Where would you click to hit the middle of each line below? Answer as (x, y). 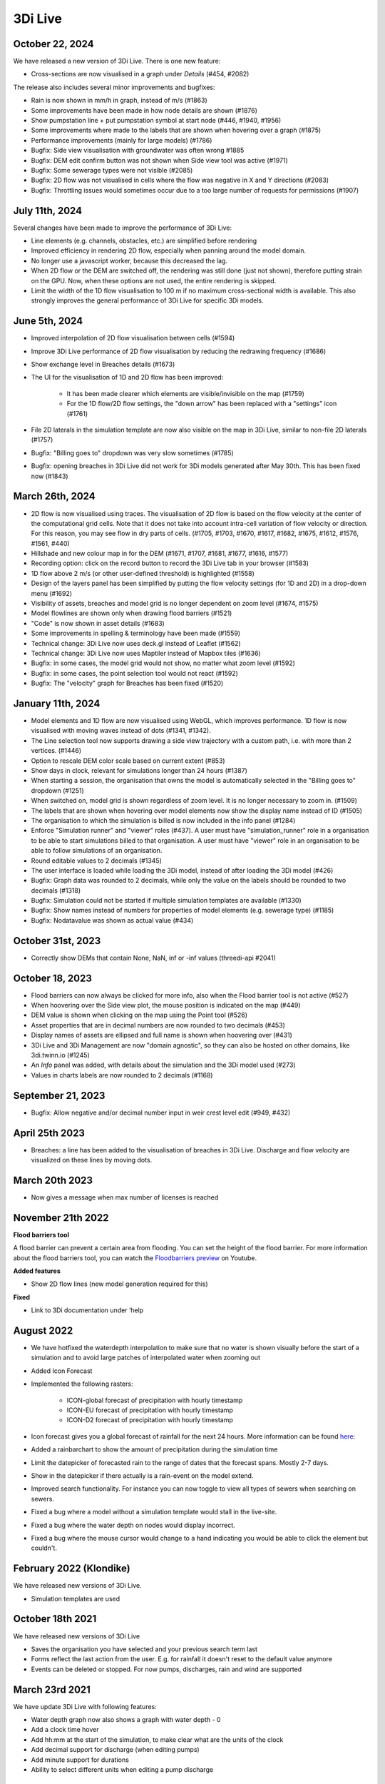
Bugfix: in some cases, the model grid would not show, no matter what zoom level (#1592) (163, 663)
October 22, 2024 (53, 44)
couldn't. (44, 1548)
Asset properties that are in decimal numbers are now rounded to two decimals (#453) (158, 1025)
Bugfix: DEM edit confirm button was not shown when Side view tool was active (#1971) (159, 160)
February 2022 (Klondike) (72, 1569)
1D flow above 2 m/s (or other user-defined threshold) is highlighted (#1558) (143, 573)
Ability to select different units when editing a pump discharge (122, 1769)
